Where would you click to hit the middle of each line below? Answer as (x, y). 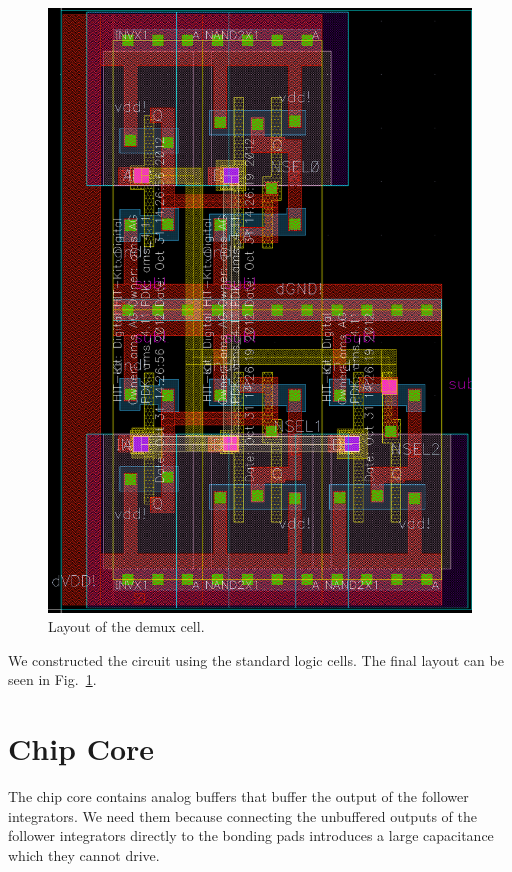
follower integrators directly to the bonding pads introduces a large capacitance (251, 835)
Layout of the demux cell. (126, 626)
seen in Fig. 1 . (52, 679)
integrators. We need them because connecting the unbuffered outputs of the (242, 815)
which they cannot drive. (84, 854)
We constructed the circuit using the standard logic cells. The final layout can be (256, 659)
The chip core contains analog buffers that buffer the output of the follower (238, 796)
